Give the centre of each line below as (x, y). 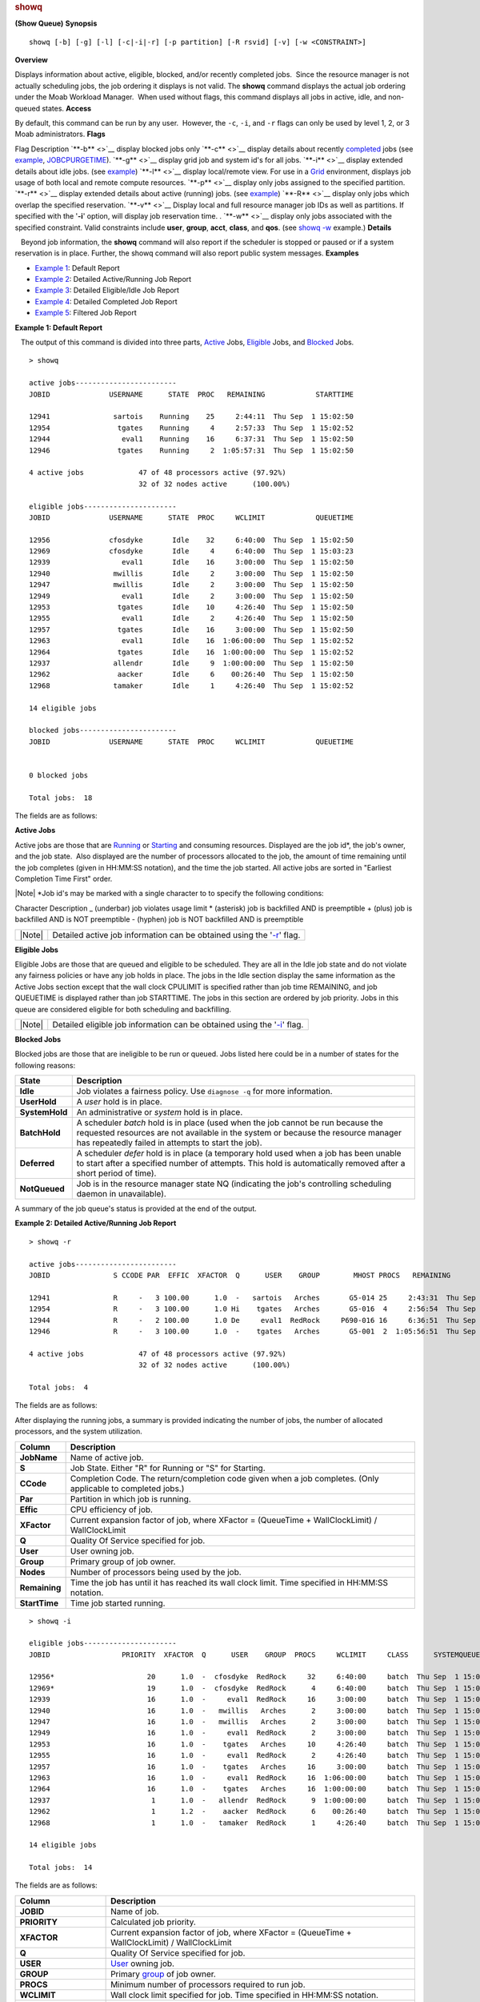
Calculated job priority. (153, 1922)
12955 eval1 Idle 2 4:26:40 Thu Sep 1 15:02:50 (192, 618)
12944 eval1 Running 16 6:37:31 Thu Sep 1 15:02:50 (192, 439)
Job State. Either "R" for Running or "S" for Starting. (168, 1468)
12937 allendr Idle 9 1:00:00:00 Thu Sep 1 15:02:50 (192, 663)
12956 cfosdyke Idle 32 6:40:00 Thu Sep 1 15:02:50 (192, 540)
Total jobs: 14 (61, 1867)
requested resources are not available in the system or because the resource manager (239, 1133)
